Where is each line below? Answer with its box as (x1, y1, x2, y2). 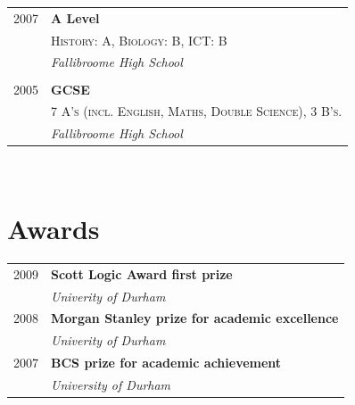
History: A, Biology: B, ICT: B (51, 30, 227, 49)
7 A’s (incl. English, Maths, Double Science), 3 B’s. (51, 102, 343, 120)
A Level (51, 8, 100, 27)
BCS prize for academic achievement (51, 353, 282, 372)
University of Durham (51, 376, 171, 393)
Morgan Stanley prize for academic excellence (51, 309, 339, 327)
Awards (7, 211, 100, 247)
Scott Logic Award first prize (51, 264, 233, 283)
